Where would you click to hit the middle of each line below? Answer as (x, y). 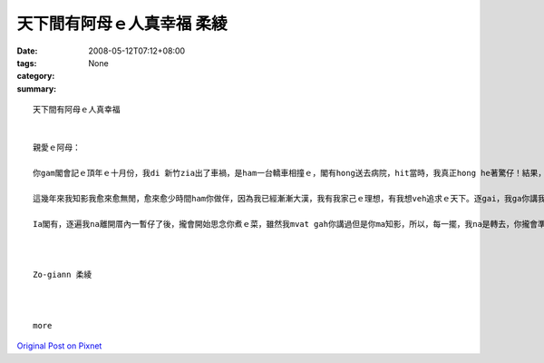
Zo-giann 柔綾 (63, 275)
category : (36, 76)
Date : (27, 51)
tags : (27, 63)
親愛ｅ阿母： (57, 148)
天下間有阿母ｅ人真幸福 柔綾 (122, 24)
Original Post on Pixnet (59, 346)
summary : (37, 88)
